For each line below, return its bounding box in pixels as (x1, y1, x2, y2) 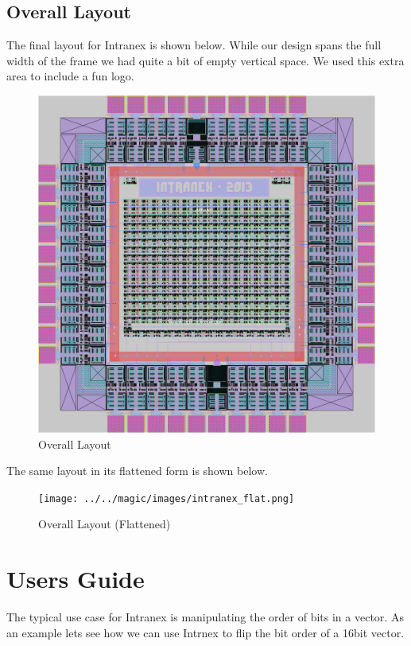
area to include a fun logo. (6, 68, 134, 84)
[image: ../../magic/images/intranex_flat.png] (38, 492, 295, 504)
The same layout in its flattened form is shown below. (6, 462, 268, 479)
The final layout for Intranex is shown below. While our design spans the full (6, 37, 382, 53)
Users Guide (6, 562, 145, 595)
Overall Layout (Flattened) (38, 516, 171, 532)
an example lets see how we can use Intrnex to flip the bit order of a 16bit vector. (6, 624, 405, 640)
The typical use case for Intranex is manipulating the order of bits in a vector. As (6, 609, 404, 625)
